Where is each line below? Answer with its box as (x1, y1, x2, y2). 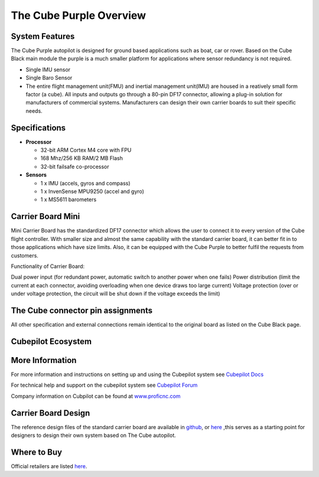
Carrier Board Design (11, 408, 90, 418)
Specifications (11, 123, 66, 133)
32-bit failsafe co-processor (40, 163, 109, 170)
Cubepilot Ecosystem (11, 336, 92, 347)
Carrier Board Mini (11, 211, 80, 221)
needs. (25, 107, 43, 115)
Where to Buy (11, 447, 62, 457)
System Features (11, 31, 75, 41)
